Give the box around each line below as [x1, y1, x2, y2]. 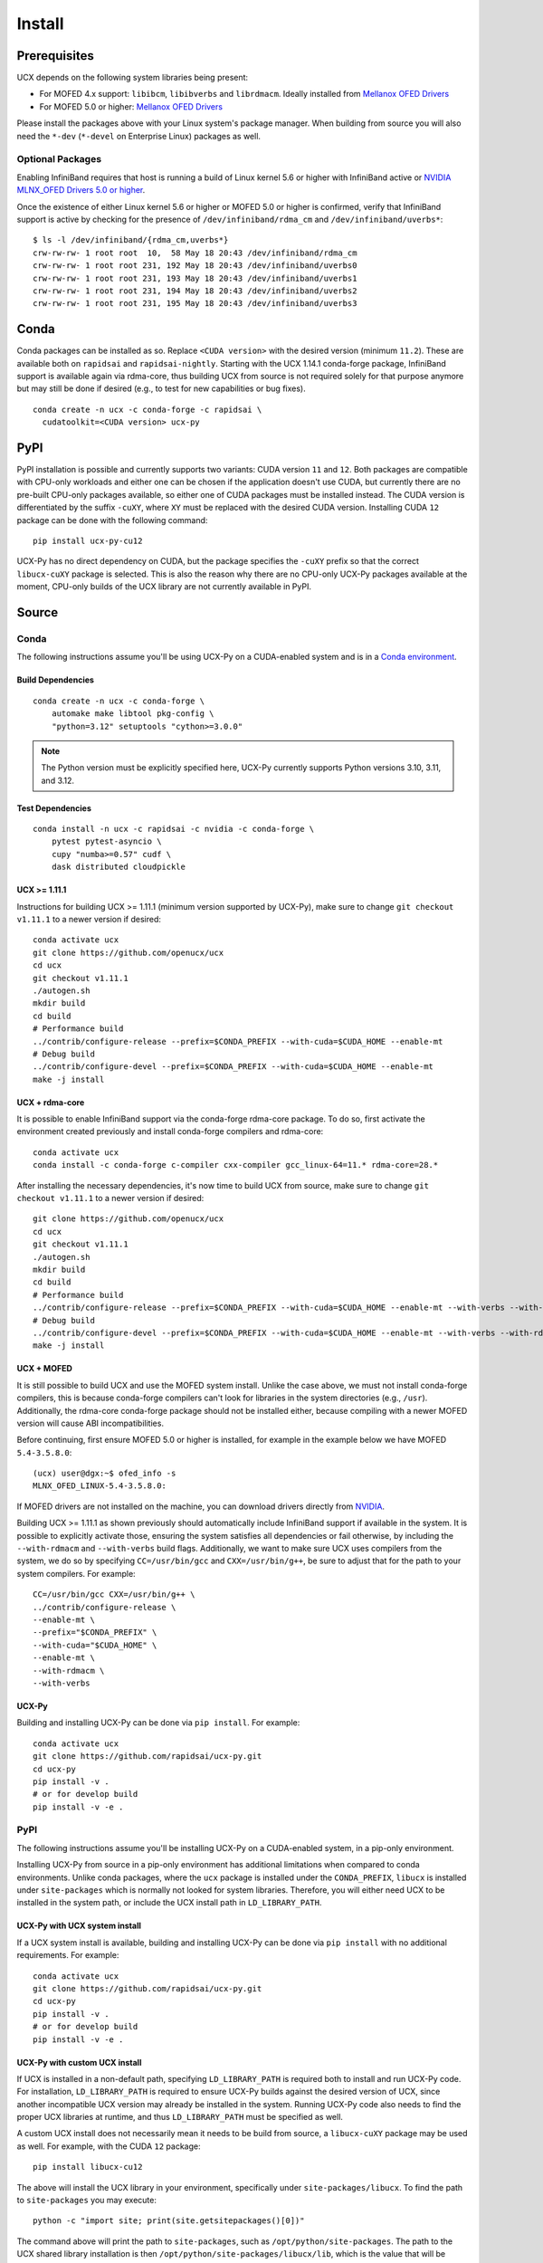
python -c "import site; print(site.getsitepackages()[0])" [33, 2216, 305, 2226]
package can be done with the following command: [16, 514, 208, 525]
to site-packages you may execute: [16, 2195, 157, 2206]
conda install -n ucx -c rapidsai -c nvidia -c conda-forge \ [33, 824, 315, 835]
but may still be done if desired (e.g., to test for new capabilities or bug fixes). [16, 383, 307, 394]
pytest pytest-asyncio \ [51, 836, 162, 846]
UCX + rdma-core [16, 1096, 85, 1108]
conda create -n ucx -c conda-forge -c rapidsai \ [33, 404, 262, 415]
